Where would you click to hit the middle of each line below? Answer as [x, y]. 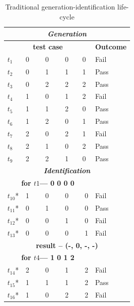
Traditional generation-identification [60, 6]
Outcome [111, 47]
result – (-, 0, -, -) [67, 245]
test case [48, 47]
